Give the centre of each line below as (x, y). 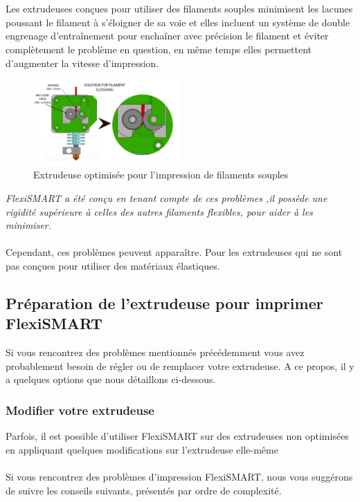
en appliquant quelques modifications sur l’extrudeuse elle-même (142, 449)
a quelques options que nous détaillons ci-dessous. (111, 379)
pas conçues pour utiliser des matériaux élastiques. (113, 265)
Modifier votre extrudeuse (80, 410)
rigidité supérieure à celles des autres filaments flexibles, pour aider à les (159, 211)
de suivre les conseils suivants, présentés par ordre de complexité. (144, 490)
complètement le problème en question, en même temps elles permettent (159, 49)
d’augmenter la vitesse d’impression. (82, 63)
